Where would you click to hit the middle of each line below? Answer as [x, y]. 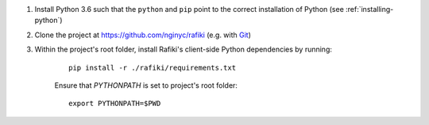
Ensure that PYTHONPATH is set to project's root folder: [146, 85]
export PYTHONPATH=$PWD [115, 104]
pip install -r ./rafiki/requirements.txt [153, 68]
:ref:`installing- [370, 9]
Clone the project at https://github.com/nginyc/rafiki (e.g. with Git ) [143, 35]
